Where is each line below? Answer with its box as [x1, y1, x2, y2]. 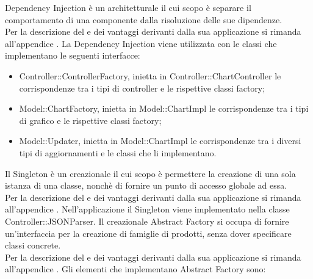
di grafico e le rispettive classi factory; [19, 114, 162, 126]
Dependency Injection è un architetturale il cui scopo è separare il [5, 1, 251, 13]
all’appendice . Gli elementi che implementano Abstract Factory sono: [5, 263, 266, 275]
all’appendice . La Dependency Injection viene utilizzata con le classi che [5, 37, 277, 49]
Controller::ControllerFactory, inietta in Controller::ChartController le [19, 69, 281, 82]
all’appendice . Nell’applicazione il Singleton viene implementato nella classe [5, 203, 290, 216]
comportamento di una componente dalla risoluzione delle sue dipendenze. [5, 13, 282, 26]
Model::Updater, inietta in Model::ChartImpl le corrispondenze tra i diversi [19, 134, 301, 147]
